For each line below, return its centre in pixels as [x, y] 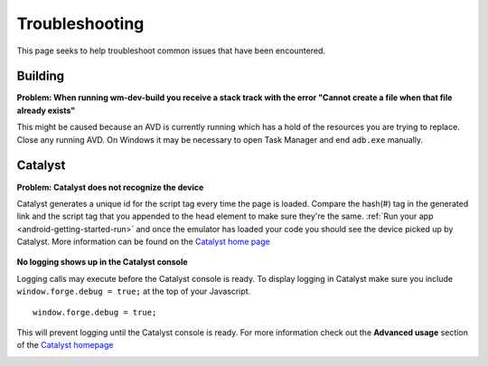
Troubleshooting [80, 23]
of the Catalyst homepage [65, 345]
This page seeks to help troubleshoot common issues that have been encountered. [171, 51]
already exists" [46, 110]
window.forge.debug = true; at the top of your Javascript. [134, 291]
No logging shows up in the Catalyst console [103, 262]
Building [41, 76]
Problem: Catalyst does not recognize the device [110, 187]
